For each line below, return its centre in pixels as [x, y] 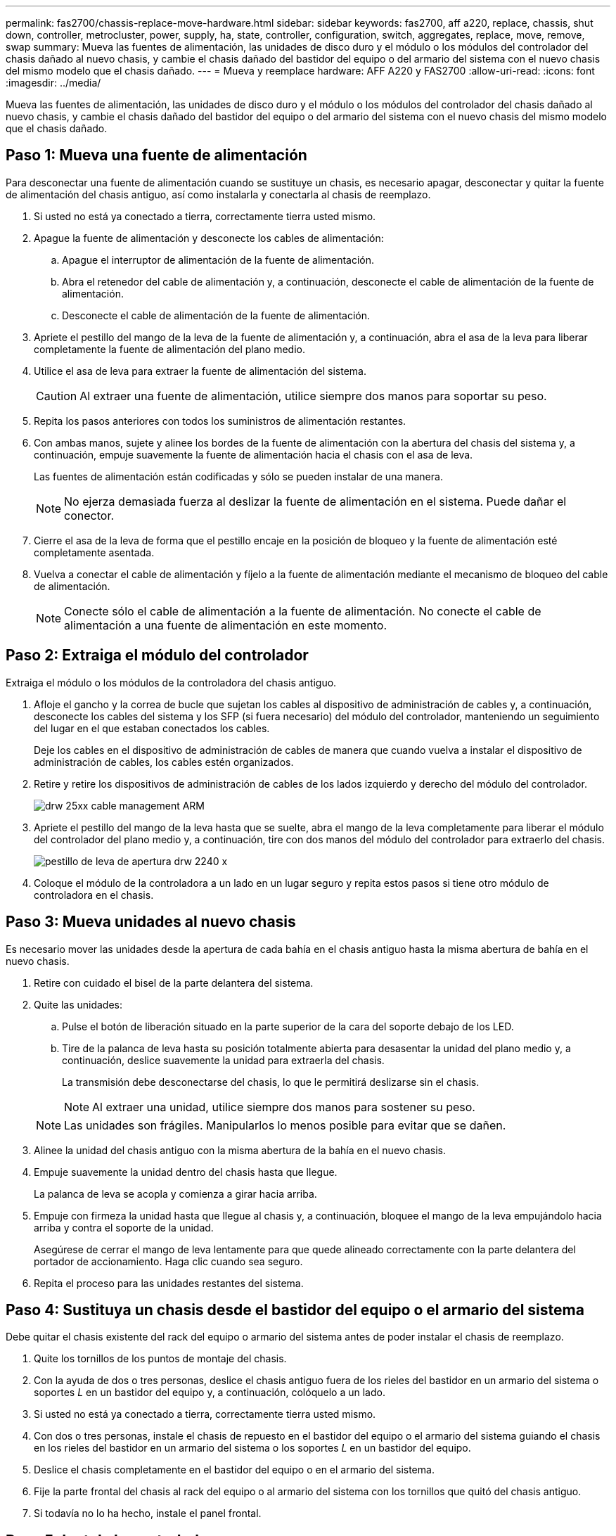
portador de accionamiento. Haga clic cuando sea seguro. [168, 1261]
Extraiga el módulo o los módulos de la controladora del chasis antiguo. [171, 682]
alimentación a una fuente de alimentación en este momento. [226, 625]
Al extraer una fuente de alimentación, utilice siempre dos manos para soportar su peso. [313, 396]
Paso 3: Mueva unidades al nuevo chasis [151, 922]
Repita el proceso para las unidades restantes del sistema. [169, 1283]
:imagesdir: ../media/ [53, 83]
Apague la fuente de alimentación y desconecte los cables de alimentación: [209, 238]
